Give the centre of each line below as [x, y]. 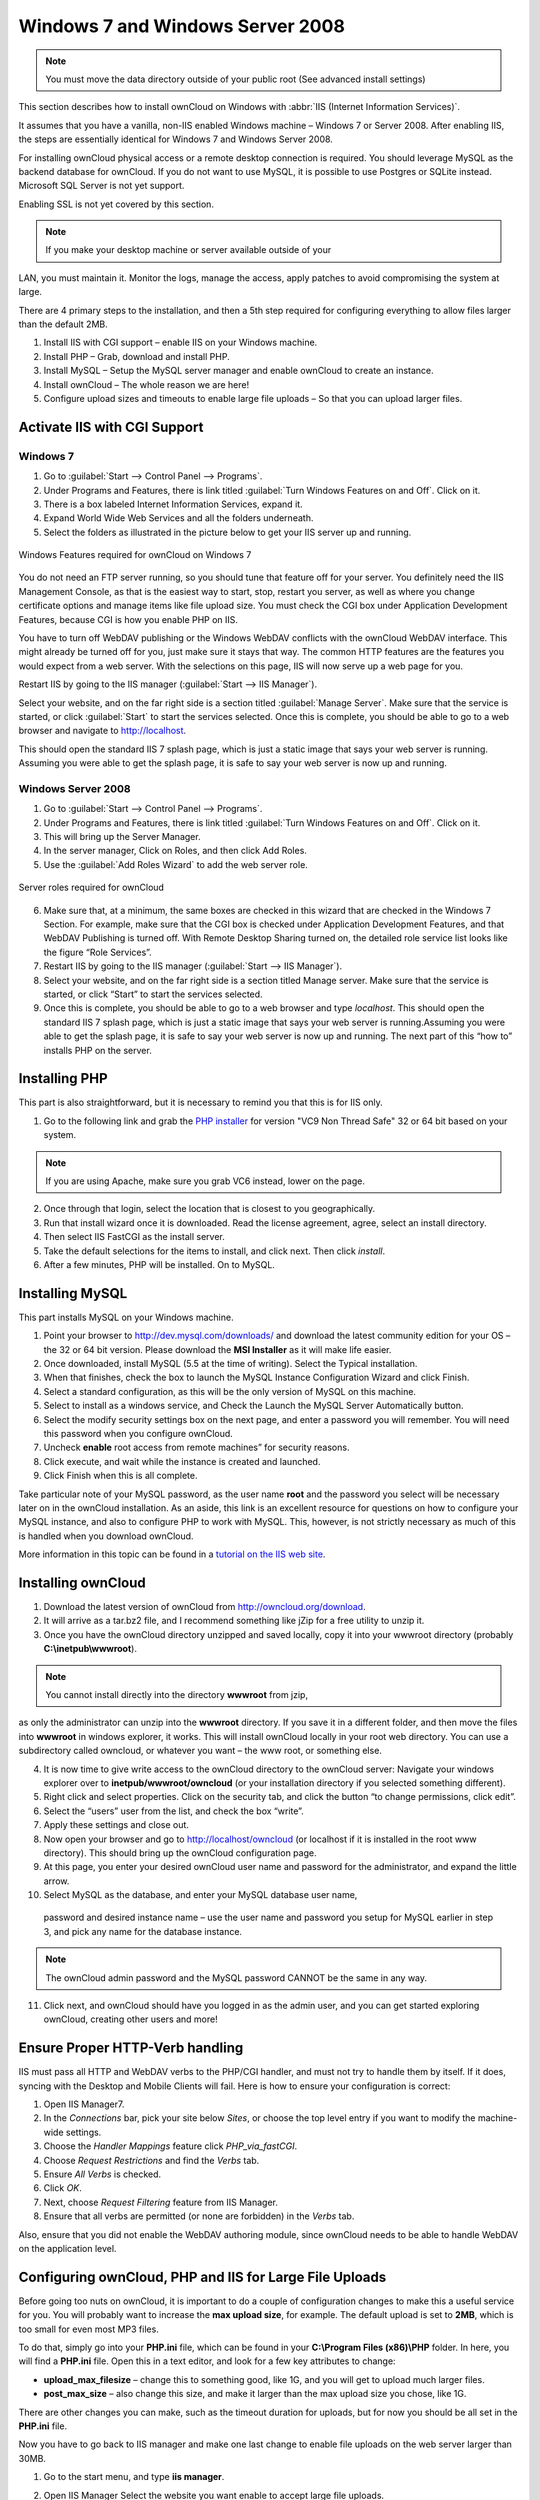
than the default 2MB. [63, 324]
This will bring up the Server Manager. [122, 837]
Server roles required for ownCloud [91, 887]
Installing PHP [63, 1078]
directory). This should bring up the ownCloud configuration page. [180, 1852]
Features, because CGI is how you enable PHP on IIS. [128, 619]
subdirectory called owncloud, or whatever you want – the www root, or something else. [200, 1751]
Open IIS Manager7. [84, 2104]
